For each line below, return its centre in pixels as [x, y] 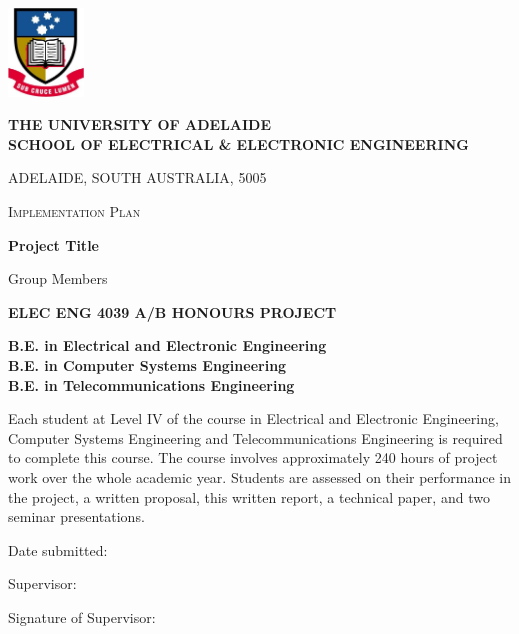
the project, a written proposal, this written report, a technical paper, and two [249, 496]
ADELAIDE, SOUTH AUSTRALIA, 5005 [137, 177]
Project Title [53, 244]
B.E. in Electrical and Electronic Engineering [167, 345]
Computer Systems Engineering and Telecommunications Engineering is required [255, 437]
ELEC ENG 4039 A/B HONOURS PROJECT [172, 311]
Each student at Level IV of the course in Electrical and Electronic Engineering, [253, 418]
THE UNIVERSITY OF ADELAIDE [140, 124]
